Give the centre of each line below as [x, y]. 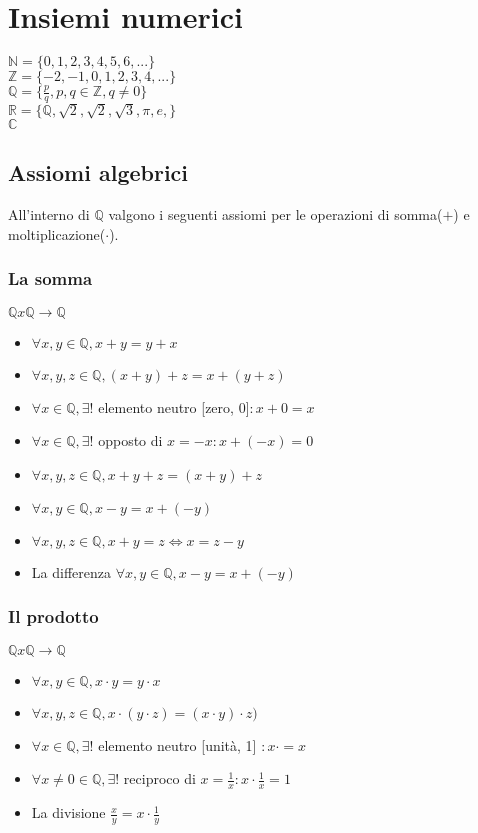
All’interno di [49, 214]
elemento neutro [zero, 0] [174, 406]
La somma [50, 278]
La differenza [71, 571]
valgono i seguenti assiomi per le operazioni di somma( [275, 214]
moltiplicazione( [57, 233]
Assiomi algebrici [98, 172]
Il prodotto [53, 616]
